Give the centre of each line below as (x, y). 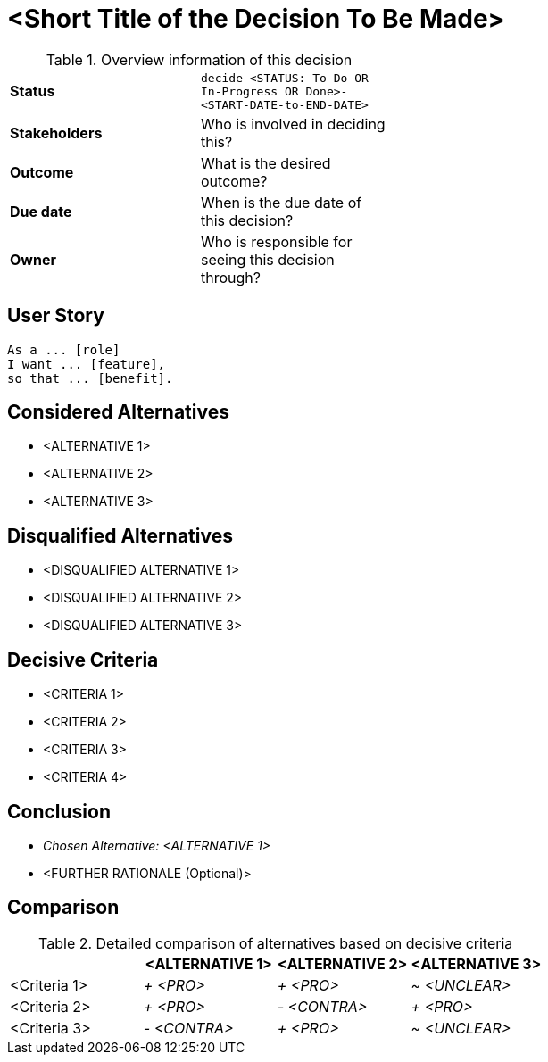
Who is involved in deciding (293, 124)
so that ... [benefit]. (90, 378)
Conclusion (59, 811)
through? (231, 277)
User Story (56, 316)
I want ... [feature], (87, 364)
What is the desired (266, 163)
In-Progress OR (250, 91)
